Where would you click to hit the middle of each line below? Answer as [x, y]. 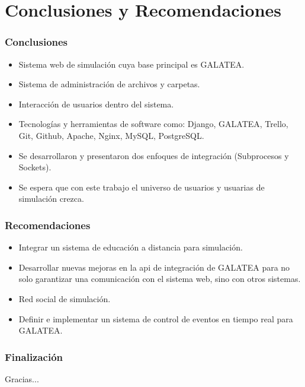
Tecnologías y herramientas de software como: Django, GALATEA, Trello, [153, 124]
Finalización [34, 356]
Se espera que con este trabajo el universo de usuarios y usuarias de [142, 187]
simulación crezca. [51, 199]
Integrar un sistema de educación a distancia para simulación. [131, 247]
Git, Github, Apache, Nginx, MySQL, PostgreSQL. [111, 135]
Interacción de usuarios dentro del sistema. [96, 104]
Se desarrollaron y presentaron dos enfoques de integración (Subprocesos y [154, 155]
